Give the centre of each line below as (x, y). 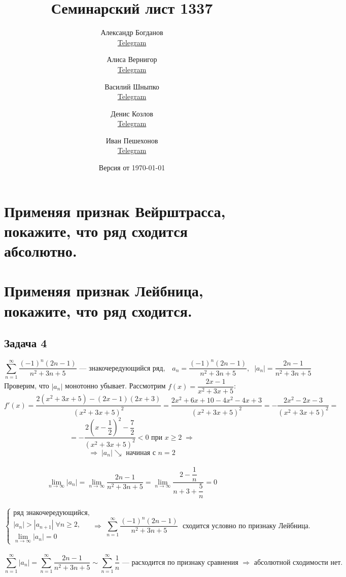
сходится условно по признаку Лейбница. (247, 526)
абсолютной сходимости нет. (298, 563)
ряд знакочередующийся (50, 513)
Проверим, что (27, 386)
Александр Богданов (132, 32)
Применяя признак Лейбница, (104, 291)
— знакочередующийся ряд (121, 368)
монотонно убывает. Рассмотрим (115, 386)
